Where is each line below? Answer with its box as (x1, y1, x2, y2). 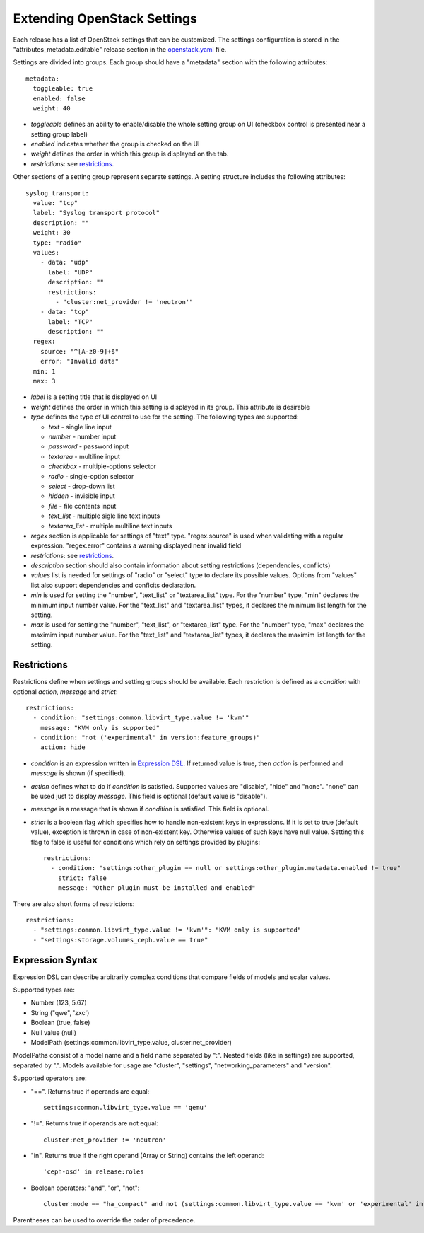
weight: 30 (33, 228, 71, 237)
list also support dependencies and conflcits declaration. (30, 581, 196, 589)
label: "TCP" (47, 318, 93, 325)
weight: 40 (33, 104, 71, 112)
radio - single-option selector (48, 472, 134, 480)
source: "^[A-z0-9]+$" (40, 347, 119, 355)
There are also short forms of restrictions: (13, 899, 135, 908)
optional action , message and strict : (13, 687, 118, 696)
